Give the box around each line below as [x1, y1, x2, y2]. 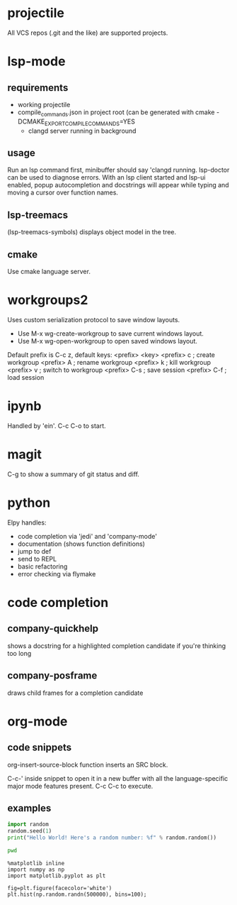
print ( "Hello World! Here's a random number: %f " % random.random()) [7, 834, 217, 842]
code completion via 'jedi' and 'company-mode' [17, 532, 158, 540]
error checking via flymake [17, 569, 96, 578]
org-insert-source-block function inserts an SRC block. [7, 760, 168, 769]
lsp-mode [7, 53, 66, 70]
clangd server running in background [28, 126, 137, 135]
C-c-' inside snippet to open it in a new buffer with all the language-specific [7, 774, 229, 782]
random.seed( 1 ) [7, 828, 52, 835]
